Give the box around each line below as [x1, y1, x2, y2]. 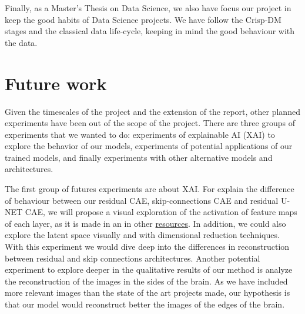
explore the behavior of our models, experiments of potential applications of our [5, 140, 293, 152]
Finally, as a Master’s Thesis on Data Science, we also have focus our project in [5, 2, 291, 14]
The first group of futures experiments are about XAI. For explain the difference [5, 183, 294, 195]
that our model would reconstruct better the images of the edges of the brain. [5, 298, 285, 310]
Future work [5, 71, 107, 95]
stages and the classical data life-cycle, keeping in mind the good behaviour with [5, 25, 295, 37]
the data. [5, 36, 38, 48]
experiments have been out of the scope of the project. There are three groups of [5, 117, 295, 129]
